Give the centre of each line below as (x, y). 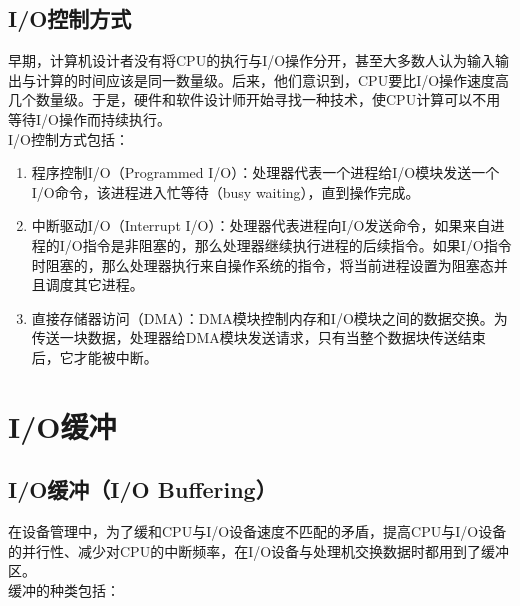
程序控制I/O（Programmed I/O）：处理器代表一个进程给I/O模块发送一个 (265, 172)
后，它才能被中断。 (94, 356)
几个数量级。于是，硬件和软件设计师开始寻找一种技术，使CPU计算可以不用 (254, 99)
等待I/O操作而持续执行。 (89, 118)
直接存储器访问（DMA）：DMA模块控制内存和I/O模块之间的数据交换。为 (269, 317)
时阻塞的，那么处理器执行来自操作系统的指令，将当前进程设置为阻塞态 (262, 264)
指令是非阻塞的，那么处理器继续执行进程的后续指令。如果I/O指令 (297, 244)
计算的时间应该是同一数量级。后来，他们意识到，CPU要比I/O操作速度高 (272, 79)
